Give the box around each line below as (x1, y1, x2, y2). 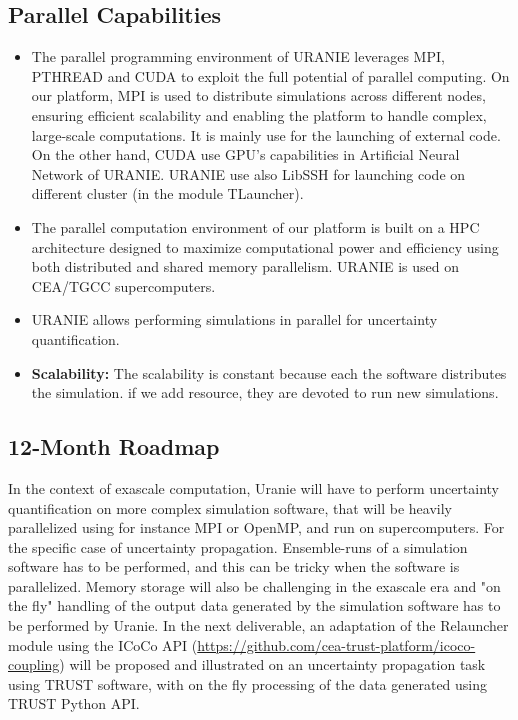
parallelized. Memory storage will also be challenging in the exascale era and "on (8, 575, 501, 596)
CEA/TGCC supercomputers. (31, 275, 216, 296)
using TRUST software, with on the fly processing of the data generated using (8, 673, 488, 694)
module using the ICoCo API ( (8, 634, 198, 655)
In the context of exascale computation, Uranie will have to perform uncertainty (8, 477, 500, 498)
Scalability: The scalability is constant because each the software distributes (31, 362, 507, 383)
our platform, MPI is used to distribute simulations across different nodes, (31, 85, 486, 106)
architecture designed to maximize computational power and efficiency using (31, 236, 499, 257)
